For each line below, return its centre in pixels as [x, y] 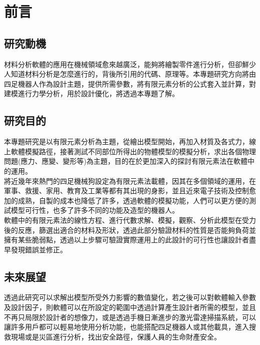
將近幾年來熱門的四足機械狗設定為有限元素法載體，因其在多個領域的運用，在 [130, 181]
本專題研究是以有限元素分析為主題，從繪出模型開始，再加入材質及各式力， [126, 141]
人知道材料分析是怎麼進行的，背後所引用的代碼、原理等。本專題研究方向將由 [130, 74]
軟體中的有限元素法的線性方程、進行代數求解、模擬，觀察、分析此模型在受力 [130, 220]
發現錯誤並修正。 [39, 249]
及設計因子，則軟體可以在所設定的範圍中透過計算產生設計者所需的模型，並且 [130, 307]
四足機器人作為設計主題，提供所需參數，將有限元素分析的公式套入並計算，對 [130, 83]
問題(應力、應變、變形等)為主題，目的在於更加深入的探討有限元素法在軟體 [126, 161]
